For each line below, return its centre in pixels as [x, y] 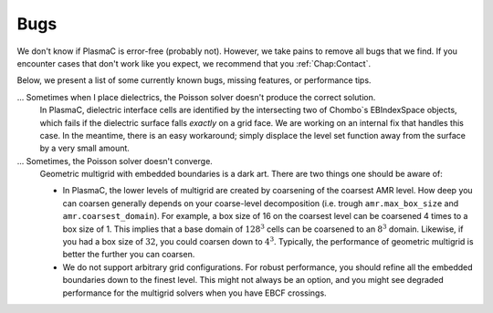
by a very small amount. [84, 148]
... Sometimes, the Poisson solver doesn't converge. [115, 161]
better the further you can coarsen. [129, 255]
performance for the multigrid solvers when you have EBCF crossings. [195, 293]
